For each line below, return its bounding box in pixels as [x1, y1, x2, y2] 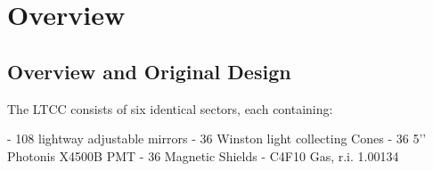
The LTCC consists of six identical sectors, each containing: [7, 99, 333, 118]
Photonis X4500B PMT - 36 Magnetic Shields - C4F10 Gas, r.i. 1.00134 [7, 146, 399, 165]
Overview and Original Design [7, 57, 291, 85]
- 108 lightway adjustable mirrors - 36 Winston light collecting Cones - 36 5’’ [7, 129, 427, 148]
